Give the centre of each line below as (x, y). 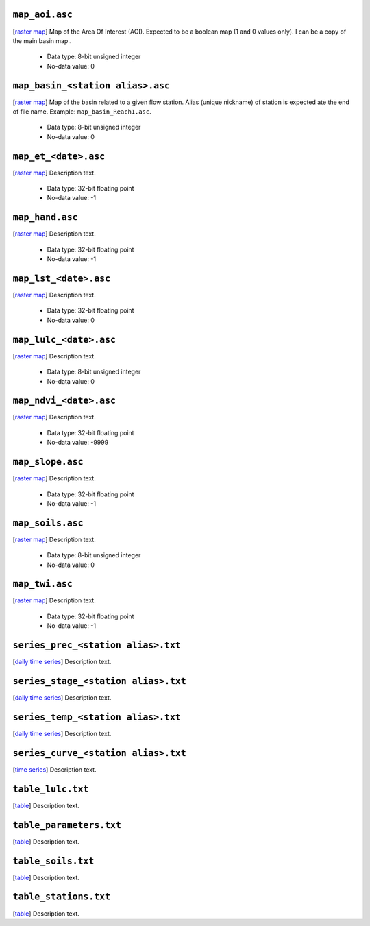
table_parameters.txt (67, 825)
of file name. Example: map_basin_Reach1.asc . (82, 111)
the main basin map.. (42, 40)
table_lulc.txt (51, 789)
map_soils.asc (48, 523)
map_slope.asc (48, 462)
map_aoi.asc (43, 15)
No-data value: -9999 (78, 443)
